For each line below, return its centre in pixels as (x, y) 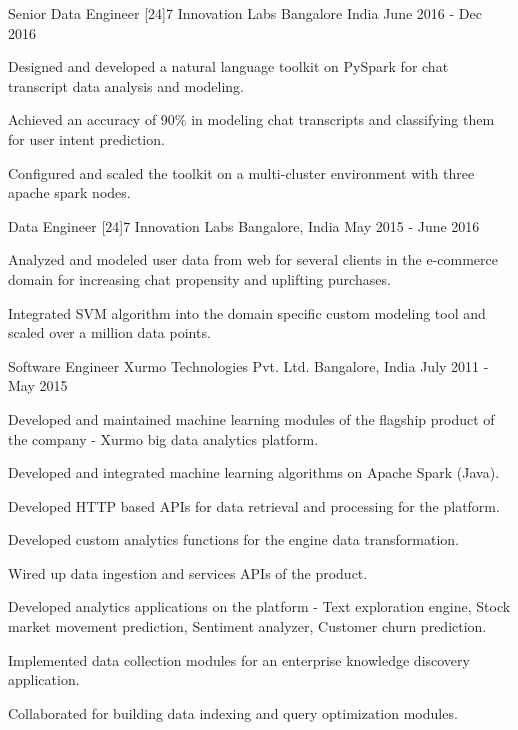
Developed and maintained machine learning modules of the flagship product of (251, 418)
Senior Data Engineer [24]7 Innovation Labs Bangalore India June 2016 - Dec (245, 13)
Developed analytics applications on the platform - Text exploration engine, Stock (259, 606)
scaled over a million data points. (109, 332)
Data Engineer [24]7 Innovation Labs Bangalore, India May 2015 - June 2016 (244, 225)
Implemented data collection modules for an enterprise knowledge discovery (239, 659)
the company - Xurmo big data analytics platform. (163, 438)
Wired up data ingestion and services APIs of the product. (188, 572)
